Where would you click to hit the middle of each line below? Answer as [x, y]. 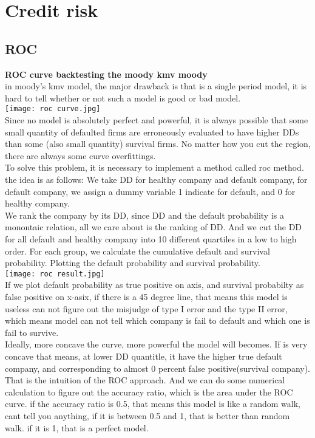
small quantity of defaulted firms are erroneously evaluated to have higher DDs [152, 132]
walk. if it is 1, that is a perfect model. [77, 427]
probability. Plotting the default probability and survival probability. [133, 263]
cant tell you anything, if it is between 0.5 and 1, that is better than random [147, 415]
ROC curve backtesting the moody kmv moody [106, 74]
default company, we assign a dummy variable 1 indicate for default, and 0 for [150, 191]
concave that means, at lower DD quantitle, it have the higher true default [144, 356]
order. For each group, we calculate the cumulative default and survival [137, 251]
